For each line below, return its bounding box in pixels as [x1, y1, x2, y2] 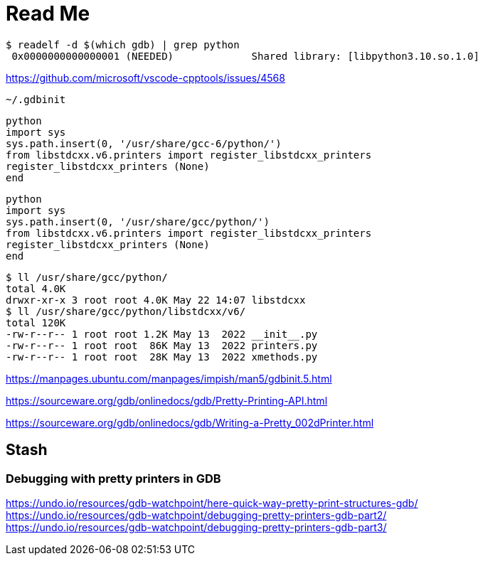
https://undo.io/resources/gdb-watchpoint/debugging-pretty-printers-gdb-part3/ [6, 520, 387, 533]
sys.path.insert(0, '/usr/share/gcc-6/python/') [6, 137, 282, 149]
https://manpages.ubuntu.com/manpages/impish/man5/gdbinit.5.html [6, 372, 332, 385]
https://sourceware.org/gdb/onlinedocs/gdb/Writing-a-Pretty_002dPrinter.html [6, 416, 374, 429]
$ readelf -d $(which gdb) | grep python [6, 38, 240, 50]
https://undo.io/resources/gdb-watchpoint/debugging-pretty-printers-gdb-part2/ [6, 508, 387, 521]
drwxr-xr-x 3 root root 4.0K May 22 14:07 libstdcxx [6, 294, 306, 306]
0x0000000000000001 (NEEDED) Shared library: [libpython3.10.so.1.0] [11, 50, 479, 62]
